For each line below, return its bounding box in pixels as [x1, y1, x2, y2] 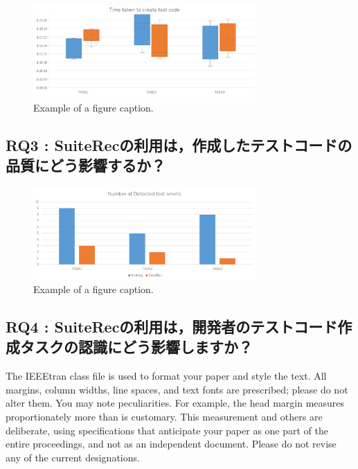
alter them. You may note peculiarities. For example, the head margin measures [6, 396, 345, 410]
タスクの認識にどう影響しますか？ [19, 336, 253, 357]
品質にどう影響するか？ [6, 154, 165, 175]
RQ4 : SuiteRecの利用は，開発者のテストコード [6, 316, 338, 337]
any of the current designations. [6, 450, 140, 464]
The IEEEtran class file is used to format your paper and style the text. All [6, 369, 327, 383]
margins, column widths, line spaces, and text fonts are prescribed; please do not [6, 382, 348, 396]
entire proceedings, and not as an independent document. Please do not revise [6, 436, 337, 451]
